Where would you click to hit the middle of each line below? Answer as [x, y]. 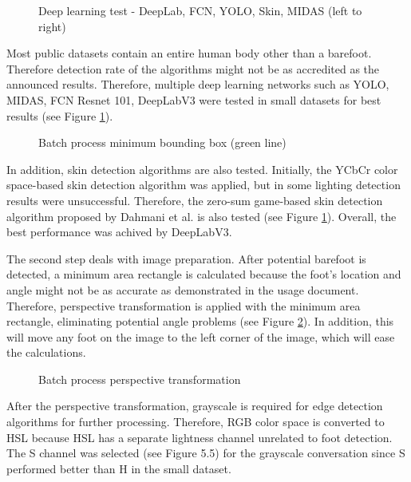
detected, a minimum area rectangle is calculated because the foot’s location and [204, 274]
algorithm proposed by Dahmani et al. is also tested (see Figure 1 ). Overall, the [202, 216]
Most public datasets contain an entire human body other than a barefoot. [189, 53]
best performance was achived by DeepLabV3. [119, 232]
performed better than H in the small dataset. [119, 468]
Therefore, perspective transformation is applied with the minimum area [184, 305]
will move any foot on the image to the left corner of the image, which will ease [201, 336]
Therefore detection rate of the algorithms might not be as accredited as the [193, 68]
